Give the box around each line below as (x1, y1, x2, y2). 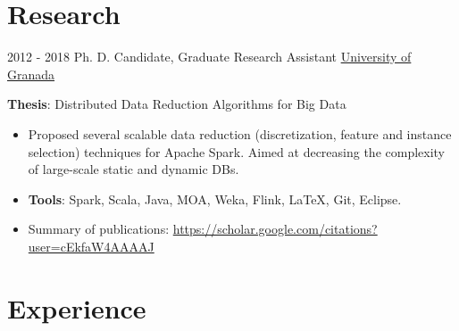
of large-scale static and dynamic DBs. (28, 160, 239, 178)
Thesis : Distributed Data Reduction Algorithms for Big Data (7, 95, 346, 113)
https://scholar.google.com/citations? (172, 219, 378, 238)
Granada (7, 64, 55, 83)
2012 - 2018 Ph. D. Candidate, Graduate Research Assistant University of (7, 47, 412, 66)
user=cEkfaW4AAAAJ (28, 236, 154, 255)
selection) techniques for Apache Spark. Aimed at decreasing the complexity (28, 142, 446, 161)
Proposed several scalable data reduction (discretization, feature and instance (28, 124, 452, 143)
